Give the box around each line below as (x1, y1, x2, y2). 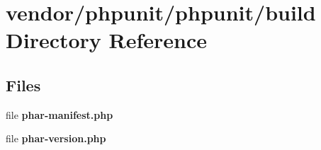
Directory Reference (6, 25, 208, 54)
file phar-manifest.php (6, 107, 113, 122)
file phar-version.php (6, 131, 106, 146)
